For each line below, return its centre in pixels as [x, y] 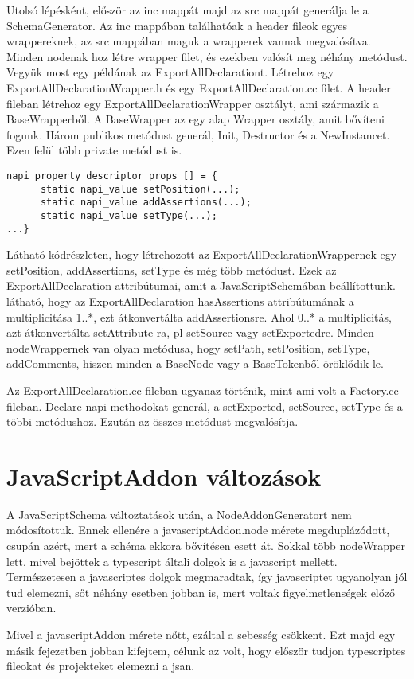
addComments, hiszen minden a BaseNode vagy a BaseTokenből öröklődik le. [195, 363]
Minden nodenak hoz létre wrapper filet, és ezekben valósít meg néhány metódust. [207, 56]
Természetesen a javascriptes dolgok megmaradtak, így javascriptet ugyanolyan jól [207, 577]
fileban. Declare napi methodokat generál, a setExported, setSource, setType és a [205, 406]
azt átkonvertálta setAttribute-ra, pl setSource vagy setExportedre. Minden [190, 332]
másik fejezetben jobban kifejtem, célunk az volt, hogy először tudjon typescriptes [206, 650]
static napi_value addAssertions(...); [146, 203]
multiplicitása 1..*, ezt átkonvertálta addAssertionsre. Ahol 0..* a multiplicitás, [199, 316]
